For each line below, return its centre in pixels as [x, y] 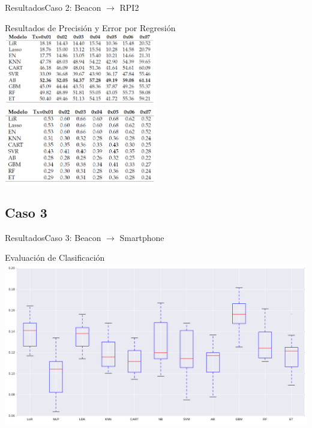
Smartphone [142, 237]
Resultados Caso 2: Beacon [53, 7]
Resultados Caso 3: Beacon [53, 237]
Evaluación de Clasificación [55, 257]
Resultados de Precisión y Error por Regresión [90, 27]
